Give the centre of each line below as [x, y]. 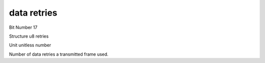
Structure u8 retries [29, 36]
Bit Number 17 [23, 27]
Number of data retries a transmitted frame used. [59, 54]
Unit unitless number [30, 45]
